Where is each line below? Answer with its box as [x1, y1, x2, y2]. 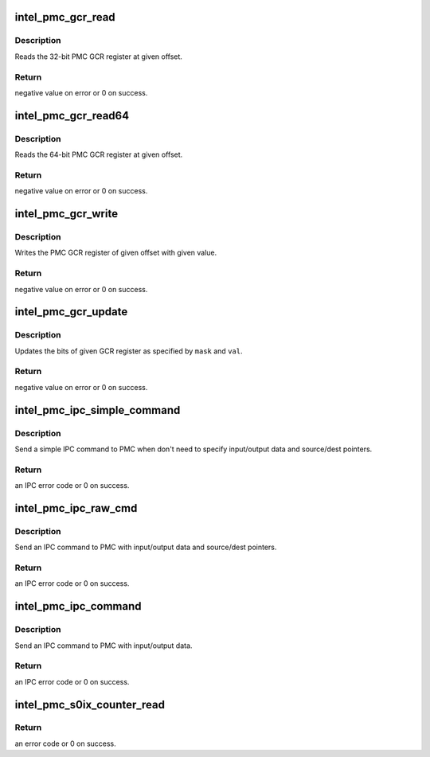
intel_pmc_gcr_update [14, 305, 128, 318]
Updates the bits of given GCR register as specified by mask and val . [14, 346, 243, 356]
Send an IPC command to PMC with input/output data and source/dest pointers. [14, 542, 277, 552]
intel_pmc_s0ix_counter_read [14, 697, 165, 712]
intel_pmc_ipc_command [14, 599, 142, 613]
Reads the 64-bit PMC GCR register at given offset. [14, 150, 183, 159]
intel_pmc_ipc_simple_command [14, 403, 181, 417]
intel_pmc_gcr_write [14, 207, 119, 220]
